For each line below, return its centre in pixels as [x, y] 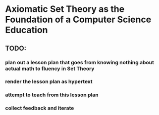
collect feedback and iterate [40, 108]
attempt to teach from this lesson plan [52, 95]
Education [26, 30]
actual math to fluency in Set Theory [50, 69]
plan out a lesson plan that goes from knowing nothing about [80, 62]
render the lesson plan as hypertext [49, 81]
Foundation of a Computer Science [78, 19]
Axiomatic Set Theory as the [65, 9]
